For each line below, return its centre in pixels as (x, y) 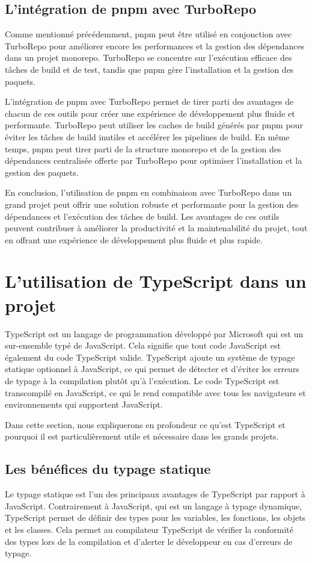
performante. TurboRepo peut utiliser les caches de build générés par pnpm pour (154, 125)
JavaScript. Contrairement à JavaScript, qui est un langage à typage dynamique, (154, 505)
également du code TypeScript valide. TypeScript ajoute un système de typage (150, 357)
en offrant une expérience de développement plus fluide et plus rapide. (134, 239)
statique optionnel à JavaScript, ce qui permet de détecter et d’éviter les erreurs (152, 369)
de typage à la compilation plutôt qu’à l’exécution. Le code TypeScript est (142, 380)
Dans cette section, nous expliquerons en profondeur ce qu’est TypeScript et (145, 424)
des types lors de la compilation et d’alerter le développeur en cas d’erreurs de (149, 541)
